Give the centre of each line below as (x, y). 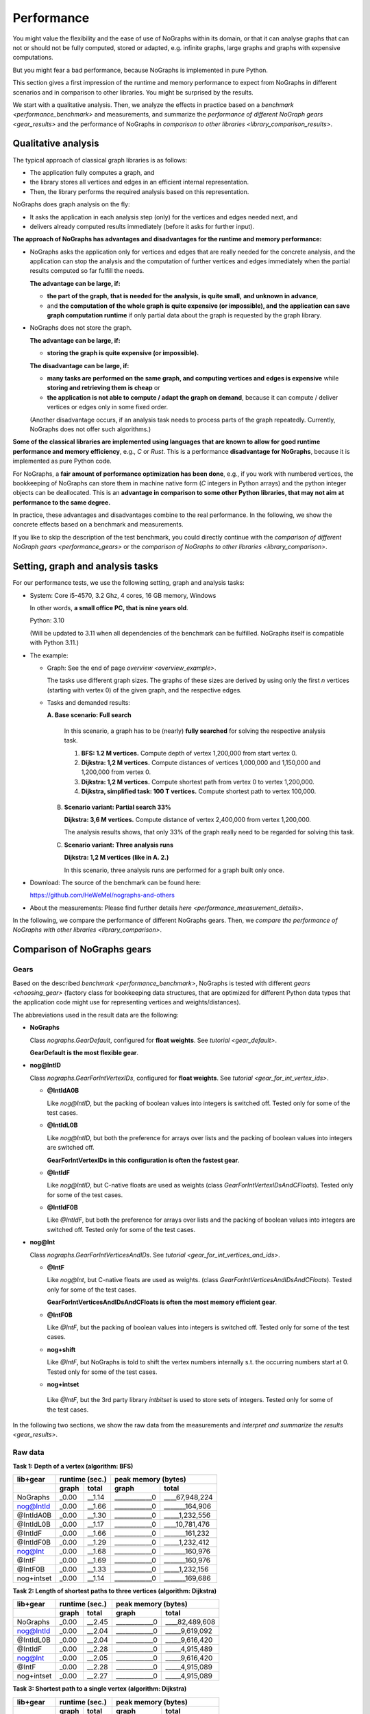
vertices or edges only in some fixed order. (107, 407)
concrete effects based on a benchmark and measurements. (98, 524)
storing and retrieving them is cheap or (103, 388)
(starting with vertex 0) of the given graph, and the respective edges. (145, 690)
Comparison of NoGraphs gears (82, 950)
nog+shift (61, 1349)
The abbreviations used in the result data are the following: (96, 1015)
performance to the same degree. (62, 502)
